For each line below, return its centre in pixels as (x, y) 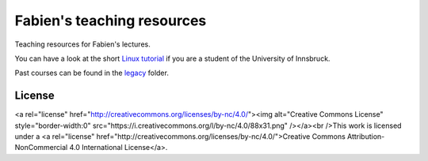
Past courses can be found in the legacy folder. (92, 73)
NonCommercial (41, 148)
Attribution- (366, 137)
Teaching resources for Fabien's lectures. (82, 44)
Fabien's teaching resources (111, 21)
